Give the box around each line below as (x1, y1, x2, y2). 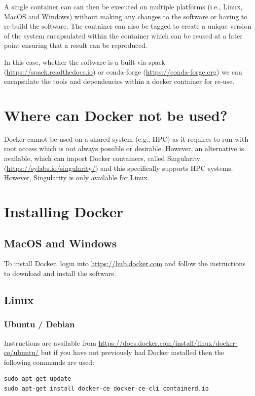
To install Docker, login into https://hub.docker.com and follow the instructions (4, 258, 246, 269)
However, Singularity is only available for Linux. (4, 172, 149, 183)
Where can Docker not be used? (4, 105, 228, 125)
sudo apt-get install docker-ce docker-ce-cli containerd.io (4, 385, 209, 392)
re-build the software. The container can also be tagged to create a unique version (4, 21, 252, 31)
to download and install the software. (4, 268, 116, 278)
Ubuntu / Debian (4, 318, 75, 330)
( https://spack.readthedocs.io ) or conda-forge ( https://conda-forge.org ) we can (4, 66, 242, 77)
